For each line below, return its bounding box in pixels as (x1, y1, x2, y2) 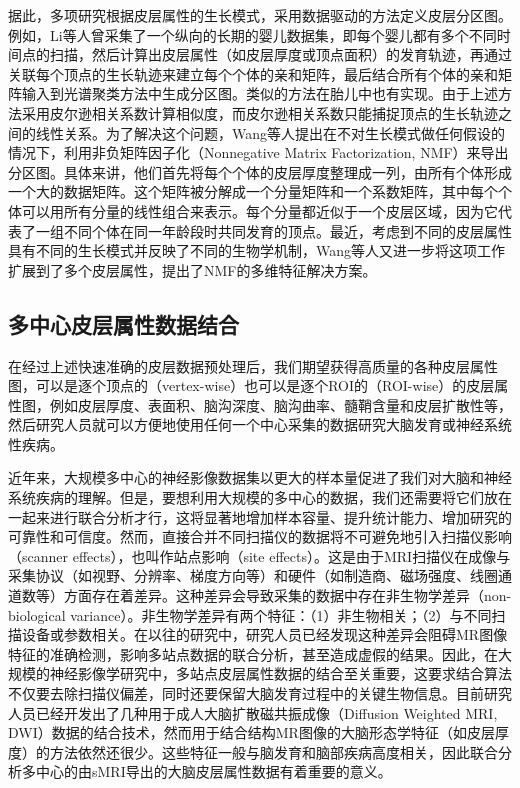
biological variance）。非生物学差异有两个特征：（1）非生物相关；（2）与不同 (8, 604, 492, 625)
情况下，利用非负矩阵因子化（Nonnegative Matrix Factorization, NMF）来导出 (8, 142, 509, 163)
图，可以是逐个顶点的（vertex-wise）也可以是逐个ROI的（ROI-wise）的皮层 (8, 375, 495, 396)
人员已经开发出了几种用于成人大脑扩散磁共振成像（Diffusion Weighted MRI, (8, 702, 498, 723)
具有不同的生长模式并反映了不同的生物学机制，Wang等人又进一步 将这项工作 (8, 240, 506, 261)
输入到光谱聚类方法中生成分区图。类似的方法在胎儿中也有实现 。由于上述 (21, 83, 498, 104)
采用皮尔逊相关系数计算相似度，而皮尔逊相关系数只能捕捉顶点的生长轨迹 (21, 102, 498, 123)
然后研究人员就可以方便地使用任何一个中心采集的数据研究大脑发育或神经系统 (8, 414, 512, 435)
